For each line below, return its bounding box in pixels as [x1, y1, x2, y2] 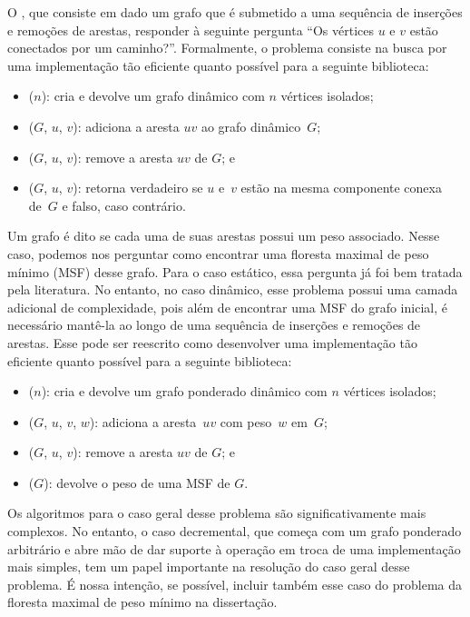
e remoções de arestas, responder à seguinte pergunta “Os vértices [7, 20, 374, 39]
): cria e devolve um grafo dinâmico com [41, 86, 265, 105]
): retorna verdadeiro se [73, 178, 203, 197]
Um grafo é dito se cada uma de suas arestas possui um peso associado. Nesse [7, 226, 440, 245]
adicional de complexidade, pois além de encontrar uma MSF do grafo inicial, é [7, 297, 447, 316]
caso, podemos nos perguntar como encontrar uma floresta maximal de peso [7, 244, 429, 263]
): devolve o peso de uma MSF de [44, 473, 230, 492]
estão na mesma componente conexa [240, 178, 442, 197]
